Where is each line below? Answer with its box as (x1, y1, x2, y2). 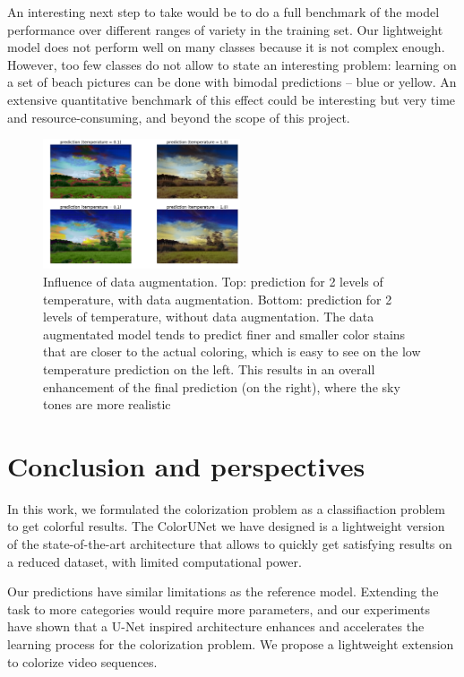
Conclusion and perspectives (7, 447, 365, 484)
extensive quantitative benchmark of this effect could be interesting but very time (7, 90, 456, 108)
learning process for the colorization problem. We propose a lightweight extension (7, 634, 454, 653)
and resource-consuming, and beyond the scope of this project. (7, 107, 350, 126)
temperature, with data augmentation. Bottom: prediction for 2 (43, 289, 392, 308)
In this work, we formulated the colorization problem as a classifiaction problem (7, 499, 445, 518)
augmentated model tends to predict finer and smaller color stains (43, 324, 406, 343)
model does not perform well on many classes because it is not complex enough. (7, 38, 445, 56)
